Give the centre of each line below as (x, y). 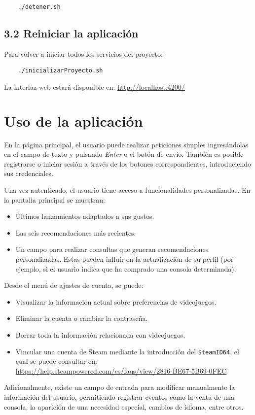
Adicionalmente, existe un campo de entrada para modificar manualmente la (120, 387)
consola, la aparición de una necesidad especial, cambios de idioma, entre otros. (124, 406)
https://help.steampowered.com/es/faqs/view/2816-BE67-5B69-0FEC (121, 370)
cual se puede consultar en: (56, 361)
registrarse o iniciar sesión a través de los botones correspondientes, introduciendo (128, 163)
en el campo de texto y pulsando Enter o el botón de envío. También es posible (124, 154)
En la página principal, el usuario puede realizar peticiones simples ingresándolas (126, 144)
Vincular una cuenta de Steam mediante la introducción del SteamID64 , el (127, 351)
